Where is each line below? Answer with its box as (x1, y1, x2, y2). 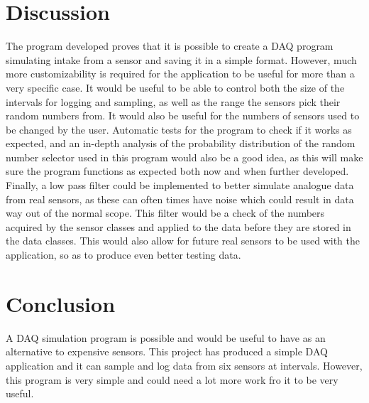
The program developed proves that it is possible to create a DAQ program (6, 38, 334, 53)
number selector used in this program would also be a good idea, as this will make (6, 149, 363, 164)
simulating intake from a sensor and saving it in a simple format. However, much (6, 52, 357, 67)
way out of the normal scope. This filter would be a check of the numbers (6, 205, 325, 220)
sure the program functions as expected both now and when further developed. (6, 163, 349, 178)
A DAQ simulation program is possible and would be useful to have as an (6, 330, 326, 345)
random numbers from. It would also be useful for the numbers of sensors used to (6, 108, 360, 123)
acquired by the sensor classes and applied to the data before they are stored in (6, 219, 351, 234)
